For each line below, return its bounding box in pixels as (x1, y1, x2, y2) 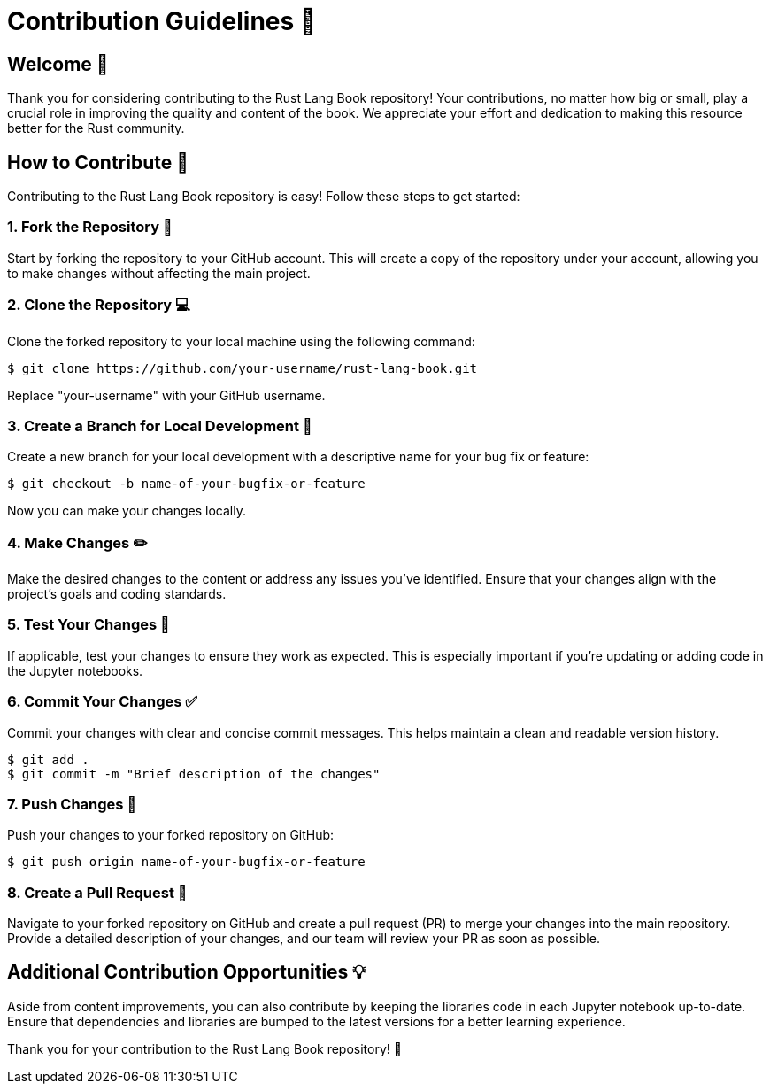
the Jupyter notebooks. (7, 662, 143, 678)
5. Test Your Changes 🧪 (7, 615, 170, 634)
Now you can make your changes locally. (7, 503, 246, 519)
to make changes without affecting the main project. (7, 265, 311, 281)
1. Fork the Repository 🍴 (7, 218, 173, 236)
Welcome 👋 (7, 52, 109, 75)
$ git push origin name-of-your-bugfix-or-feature (7, 855, 366, 870)
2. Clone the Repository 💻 (7, 296, 190, 314)
